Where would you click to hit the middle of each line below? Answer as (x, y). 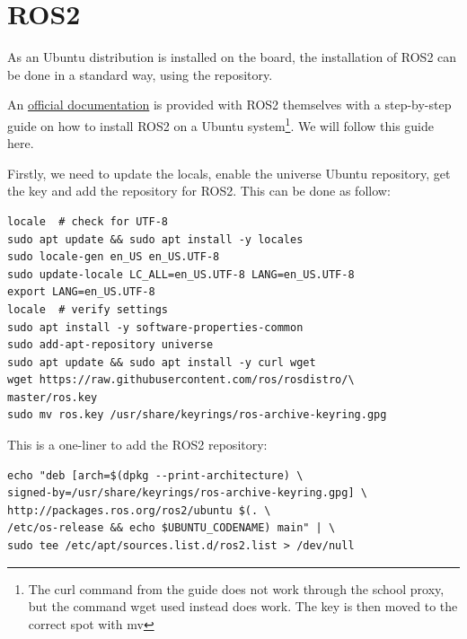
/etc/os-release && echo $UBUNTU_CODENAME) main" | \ (172, 528)
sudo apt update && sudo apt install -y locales (155, 239)
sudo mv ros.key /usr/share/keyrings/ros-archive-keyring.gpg (197, 415)
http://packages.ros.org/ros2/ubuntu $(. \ (139, 510)
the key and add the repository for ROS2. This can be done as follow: (199, 191)
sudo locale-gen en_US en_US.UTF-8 (114, 257)
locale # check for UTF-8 (88, 221)
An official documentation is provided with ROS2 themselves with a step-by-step (229, 105)
